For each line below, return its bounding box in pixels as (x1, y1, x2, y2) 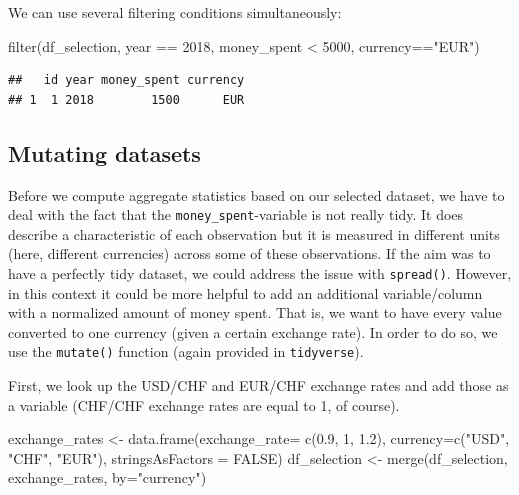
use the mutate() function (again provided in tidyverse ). (8, 341, 364, 362)
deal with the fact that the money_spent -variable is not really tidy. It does (8, 204, 464, 225)
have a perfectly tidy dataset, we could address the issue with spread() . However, (8, 263, 512, 284)
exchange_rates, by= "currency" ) (8, 467, 207, 488)
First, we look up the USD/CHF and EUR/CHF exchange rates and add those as (8, 375, 509, 396)
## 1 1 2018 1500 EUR (8, 92, 245, 107)
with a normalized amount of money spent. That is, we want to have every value (8, 302, 502, 323)
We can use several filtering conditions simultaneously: (8, 2, 342, 22)
